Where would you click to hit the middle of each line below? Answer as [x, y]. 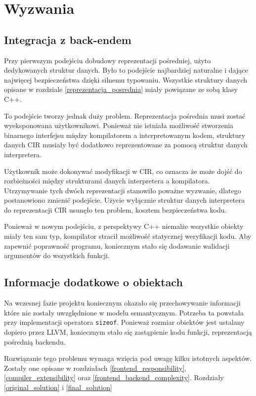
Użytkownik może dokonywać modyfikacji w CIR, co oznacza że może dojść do [123, 171]
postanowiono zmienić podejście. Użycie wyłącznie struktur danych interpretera [124, 200]
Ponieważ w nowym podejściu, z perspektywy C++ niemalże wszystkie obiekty [124, 226]
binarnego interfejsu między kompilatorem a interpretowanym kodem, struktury [125, 135]
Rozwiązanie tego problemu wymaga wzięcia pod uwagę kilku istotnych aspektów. [128, 358]
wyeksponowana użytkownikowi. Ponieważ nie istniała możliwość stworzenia [119, 125]
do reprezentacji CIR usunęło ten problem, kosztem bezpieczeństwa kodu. [115, 209]
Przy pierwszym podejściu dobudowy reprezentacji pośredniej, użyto [107, 60]
